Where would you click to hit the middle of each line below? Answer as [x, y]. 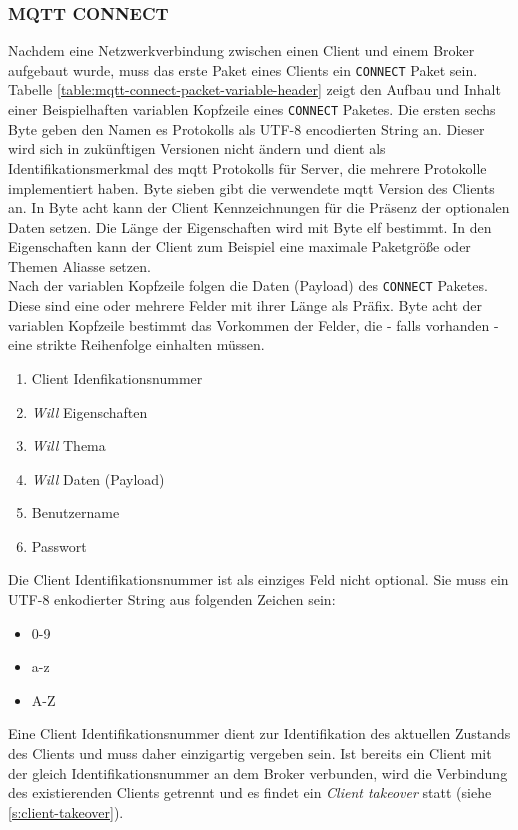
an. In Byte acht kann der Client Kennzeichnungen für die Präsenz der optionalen [259, 207]
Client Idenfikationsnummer [117, 377]
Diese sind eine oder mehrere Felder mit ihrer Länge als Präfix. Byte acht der [245, 305]
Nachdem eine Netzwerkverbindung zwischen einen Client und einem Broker [241, 50]
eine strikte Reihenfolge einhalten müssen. [136, 344]
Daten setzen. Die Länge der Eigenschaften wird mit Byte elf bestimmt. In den [250, 226]
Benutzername [75, 512]
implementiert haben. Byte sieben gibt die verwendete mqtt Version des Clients [251, 187]
